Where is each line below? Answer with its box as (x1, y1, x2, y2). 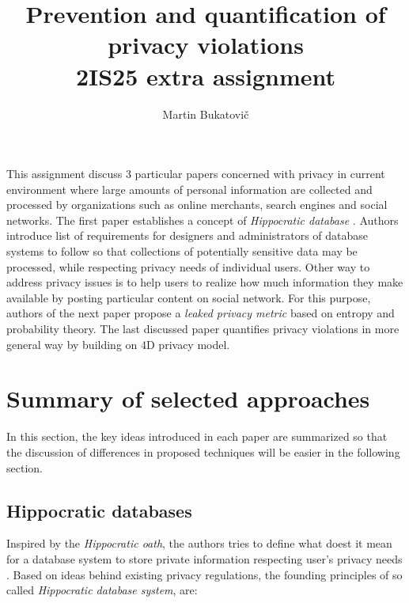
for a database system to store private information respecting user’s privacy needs (6, 550, 403, 567)
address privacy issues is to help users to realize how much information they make (6, 274, 403, 290)
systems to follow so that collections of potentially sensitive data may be (6, 243, 358, 260)
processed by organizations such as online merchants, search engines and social (6, 196, 388, 213)
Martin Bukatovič (162, 105, 249, 122)
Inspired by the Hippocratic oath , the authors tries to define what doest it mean (6, 535, 392, 552)
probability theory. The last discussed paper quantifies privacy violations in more (6, 320, 400, 337)
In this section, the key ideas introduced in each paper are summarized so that (6, 428, 388, 445)
